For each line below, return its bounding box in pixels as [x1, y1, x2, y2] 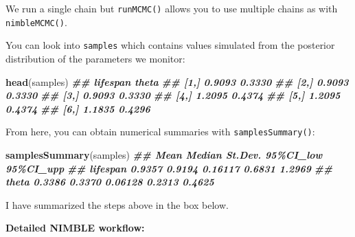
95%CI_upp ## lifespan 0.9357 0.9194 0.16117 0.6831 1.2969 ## [5, 161, 333, 175]
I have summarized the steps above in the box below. [5, 197, 229, 212]
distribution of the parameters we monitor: [5, 51, 185, 65]
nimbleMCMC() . [5, 14, 67, 29]
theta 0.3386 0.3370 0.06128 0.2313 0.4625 [5, 174, 214, 189]
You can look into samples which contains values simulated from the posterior [5, 38, 335, 52]
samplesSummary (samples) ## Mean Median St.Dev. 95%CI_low [5, 148, 323, 161]
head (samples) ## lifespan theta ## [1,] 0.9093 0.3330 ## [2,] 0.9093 [5, 74, 349, 89]
